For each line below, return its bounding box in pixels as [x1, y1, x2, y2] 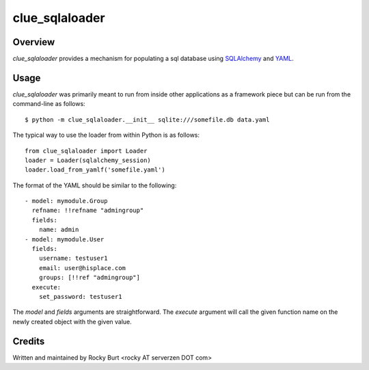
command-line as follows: [12, 100, 85, 108]
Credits [12, 335, 45, 347]
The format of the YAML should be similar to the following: [12, 181, 177, 189]
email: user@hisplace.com [38, 264, 126, 272]
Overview [12, 36, 55, 48]
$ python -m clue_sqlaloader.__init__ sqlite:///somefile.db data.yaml [25, 116, 270, 123]
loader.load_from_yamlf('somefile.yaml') [25, 166, 165, 174]
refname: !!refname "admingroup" [31, 207, 144, 215]
